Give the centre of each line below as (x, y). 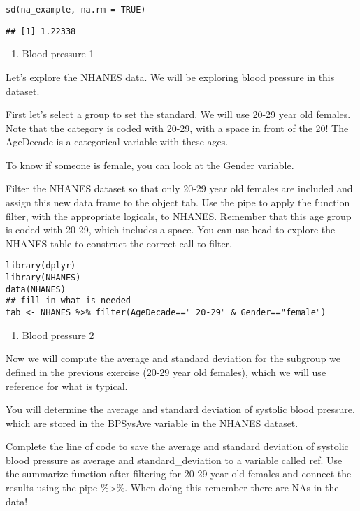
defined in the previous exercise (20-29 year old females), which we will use (166, 372)
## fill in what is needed (68, 301)
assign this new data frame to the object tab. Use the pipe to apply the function (178, 202)
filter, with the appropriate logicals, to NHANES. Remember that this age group (179, 216)
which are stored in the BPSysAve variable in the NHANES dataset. (152, 423)
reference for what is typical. (67, 386)
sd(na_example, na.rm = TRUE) (76, 10)
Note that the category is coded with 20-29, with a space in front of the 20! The (177, 128)
